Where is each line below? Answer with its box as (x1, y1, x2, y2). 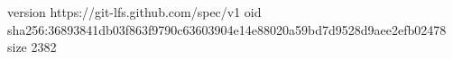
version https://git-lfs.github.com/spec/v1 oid (7, 3, 262, 21)
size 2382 (7, 38, 57, 56)
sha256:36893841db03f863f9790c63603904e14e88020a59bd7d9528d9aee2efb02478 (7, 20, 447, 38)
